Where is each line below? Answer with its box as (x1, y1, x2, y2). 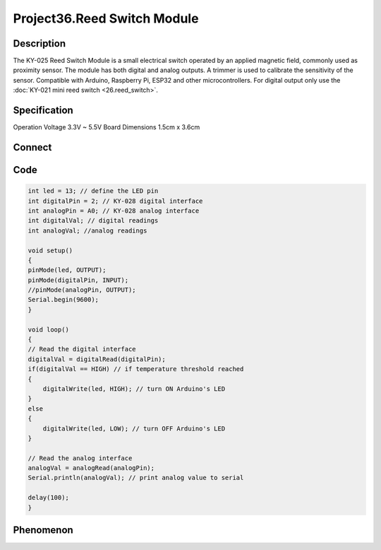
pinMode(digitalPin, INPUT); (28, 276, 129, 284)
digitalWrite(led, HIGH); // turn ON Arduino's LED (42, 385, 226, 392)
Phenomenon (13, 524, 73, 537)
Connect (13, 141, 52, 153)
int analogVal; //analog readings (28, 226, 147, 235)
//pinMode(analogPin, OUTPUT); (28, 286, 137, 294)
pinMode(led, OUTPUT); (28, 266, 107, 274)
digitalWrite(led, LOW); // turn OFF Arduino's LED (42, 424, 226, 433)
